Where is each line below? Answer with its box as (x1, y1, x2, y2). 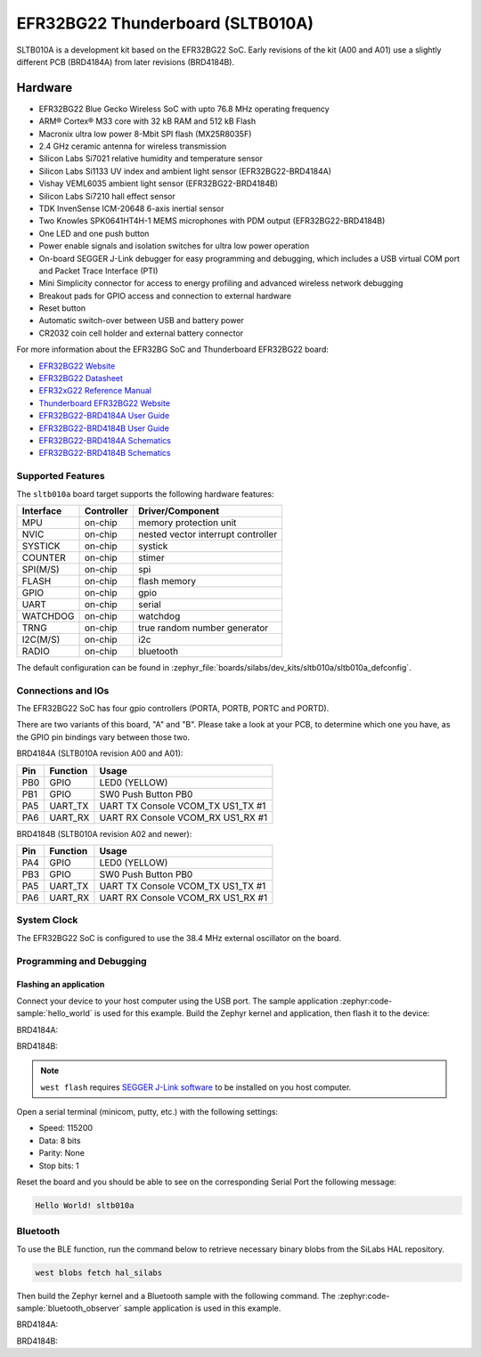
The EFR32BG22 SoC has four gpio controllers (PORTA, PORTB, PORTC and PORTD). (16, 703, 330, 714)
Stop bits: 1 (38, 1160, 79, 1171)
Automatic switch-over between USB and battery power (38, 315, 245, 326)
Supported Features (16, 470, 106, 483)
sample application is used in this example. (123, 1303, 281, 1313)
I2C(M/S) (21, 633, 61, 646)
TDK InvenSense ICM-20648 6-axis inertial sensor (38, 203, 224, 214)
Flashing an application (16, 979, 105, 990)
